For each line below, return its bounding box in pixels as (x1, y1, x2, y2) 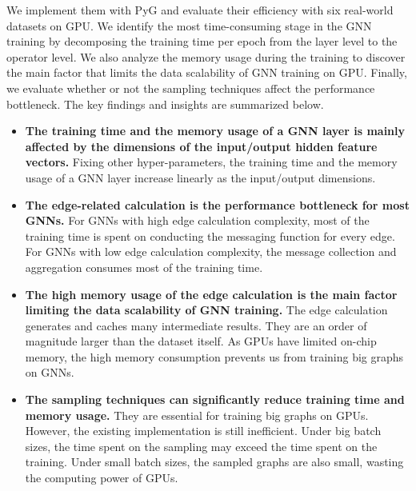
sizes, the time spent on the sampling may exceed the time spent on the (25, 437, 378, 454)
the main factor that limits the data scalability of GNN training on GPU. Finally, (6, 64, 407, 81)
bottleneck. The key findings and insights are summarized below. (6, 95, 324, 112)
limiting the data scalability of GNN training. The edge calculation (25, 301, 388, 318)
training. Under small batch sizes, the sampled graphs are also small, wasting (25, 453, 404, 470)
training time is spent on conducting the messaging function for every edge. (25, 227, 395, 244)
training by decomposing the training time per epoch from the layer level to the (6, 33, 398, 50)
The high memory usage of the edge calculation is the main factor (25, 285, 398, 302)
